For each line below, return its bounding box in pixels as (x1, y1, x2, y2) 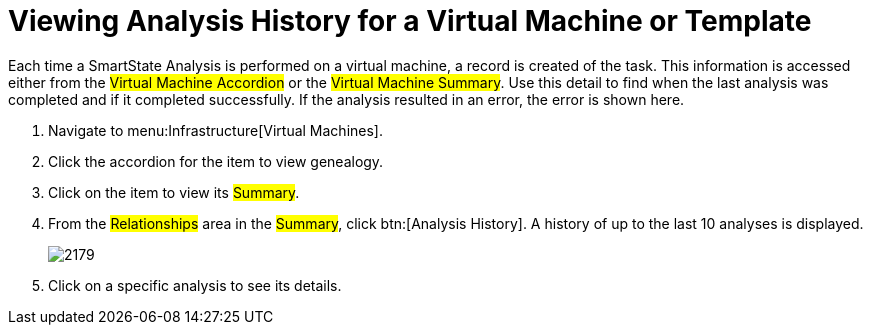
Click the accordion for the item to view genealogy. (48, 152, 384, 170)
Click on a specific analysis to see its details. (48, 276, 342, 294)
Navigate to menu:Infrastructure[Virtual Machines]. (48, 121, 383, 139)
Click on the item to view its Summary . (48, 183, 300, 201)
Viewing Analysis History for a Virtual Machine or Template (8, 4, 812, 38)
